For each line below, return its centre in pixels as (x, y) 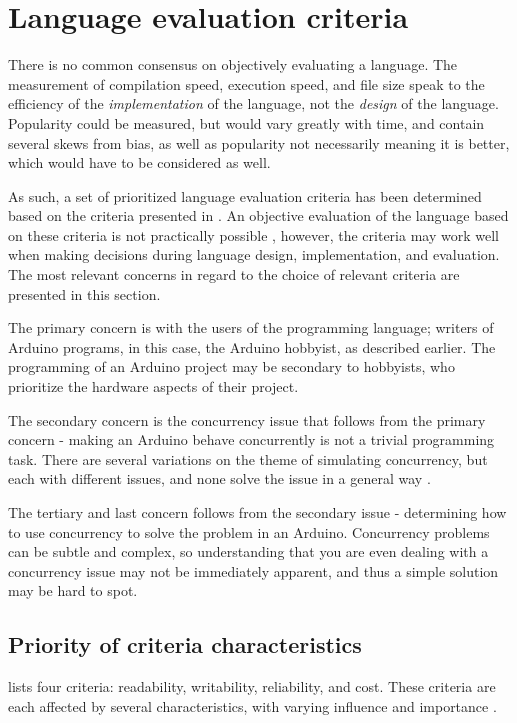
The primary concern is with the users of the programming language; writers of (251, 327)
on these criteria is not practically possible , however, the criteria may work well (253, 234)
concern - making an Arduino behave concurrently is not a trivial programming (251, 439)
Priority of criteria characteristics (185, 644)
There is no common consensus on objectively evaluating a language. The (233, 64)
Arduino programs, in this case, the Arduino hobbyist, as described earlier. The (252, 346)
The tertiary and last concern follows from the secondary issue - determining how (257, 512)
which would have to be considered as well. (139, 162)
